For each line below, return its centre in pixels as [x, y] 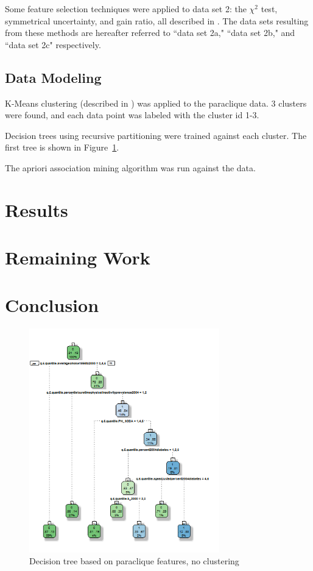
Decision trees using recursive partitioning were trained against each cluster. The [156, 135]
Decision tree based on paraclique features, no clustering [134, 561]
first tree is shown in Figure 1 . [62, 147]
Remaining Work [78, 257]
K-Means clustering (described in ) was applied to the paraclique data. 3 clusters [156, 103]
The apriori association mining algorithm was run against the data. [130, 167]
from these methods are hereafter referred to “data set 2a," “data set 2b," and [150, 33]
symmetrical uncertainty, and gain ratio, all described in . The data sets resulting [157, 20]
